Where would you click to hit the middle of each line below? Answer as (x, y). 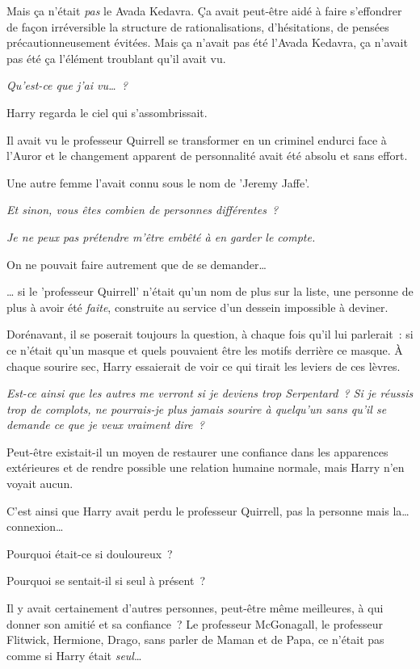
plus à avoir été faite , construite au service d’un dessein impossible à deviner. (197, 307)
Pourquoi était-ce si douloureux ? (90, 553)
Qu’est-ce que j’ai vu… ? (67, 85)
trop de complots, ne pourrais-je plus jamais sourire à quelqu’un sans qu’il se (197, 408)
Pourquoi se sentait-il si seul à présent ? (106, 581)
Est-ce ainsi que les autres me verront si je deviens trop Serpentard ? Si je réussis (210, 393)
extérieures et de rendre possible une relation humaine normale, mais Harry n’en (206, 467)
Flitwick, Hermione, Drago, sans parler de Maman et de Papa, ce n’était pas (195, 640)
